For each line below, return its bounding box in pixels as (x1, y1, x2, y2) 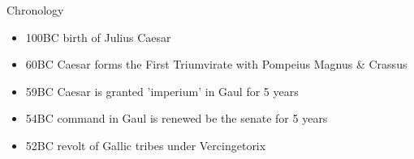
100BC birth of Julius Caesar (25, 28, 171, 45)
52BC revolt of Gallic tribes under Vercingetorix (25, 136, 266, 153)
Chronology (6, 2, 64, 18)
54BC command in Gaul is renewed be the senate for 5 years (25, 110, 328, 127)
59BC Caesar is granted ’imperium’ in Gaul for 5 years (25, 82, 299, 99)
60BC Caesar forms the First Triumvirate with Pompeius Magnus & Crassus (25, 56, 408, 73)
